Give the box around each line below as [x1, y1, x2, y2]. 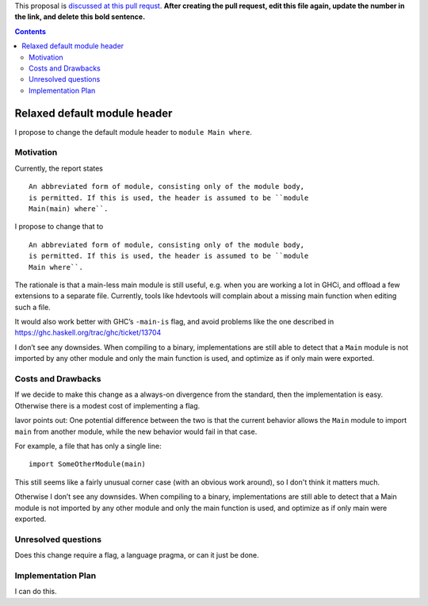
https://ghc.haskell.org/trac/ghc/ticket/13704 [14, 328, 162, 337]
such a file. [14, 302, 51, 312]
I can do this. [14, 587, 57, 596]
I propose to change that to [14, 222, 104, 232]
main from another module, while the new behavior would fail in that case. [14, 427, 258, 436]
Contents [14, 26, 47, 36]
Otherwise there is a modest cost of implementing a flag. [14, 401, 201, 410]
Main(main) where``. [29, 204, 109, 213]
